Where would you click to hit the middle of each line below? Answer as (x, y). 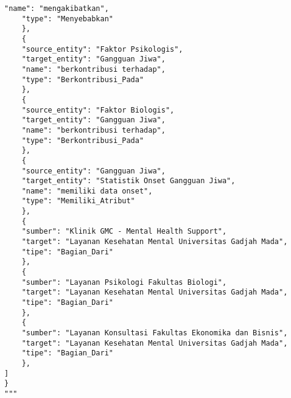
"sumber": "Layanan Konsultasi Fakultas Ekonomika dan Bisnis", (155, 333)
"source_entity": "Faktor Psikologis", (102, 49)
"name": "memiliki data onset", (87, 191)
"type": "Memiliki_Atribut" (78, 201)
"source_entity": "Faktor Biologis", (98, 110)
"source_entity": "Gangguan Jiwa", (93, 171)
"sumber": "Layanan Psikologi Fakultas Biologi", (124, 282)
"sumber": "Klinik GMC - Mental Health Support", (124, 232)
